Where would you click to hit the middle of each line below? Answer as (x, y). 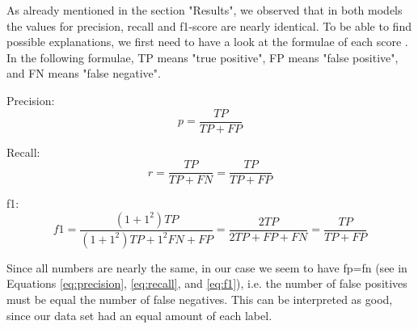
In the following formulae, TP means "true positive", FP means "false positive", (203, 57)
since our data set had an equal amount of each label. (139, 315)
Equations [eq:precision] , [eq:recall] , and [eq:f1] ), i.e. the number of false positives (207, 283)
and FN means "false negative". (84, 73)
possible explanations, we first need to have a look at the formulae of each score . (207, 42)
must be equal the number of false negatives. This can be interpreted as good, (200, 299)
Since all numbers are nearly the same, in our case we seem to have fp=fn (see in (207, 267)
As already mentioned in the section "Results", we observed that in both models (205, 10)
